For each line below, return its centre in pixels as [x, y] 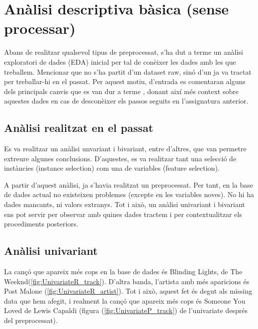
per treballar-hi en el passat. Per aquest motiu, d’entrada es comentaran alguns [125, 81]
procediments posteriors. [41, 224]
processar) [40, 28]
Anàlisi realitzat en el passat [79, 128]
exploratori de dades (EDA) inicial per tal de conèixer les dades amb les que [120, 61]
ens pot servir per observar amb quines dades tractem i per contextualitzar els [123, 214]
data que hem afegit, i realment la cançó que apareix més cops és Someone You [125, 300]
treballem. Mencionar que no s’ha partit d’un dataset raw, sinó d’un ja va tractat [128, 71]
